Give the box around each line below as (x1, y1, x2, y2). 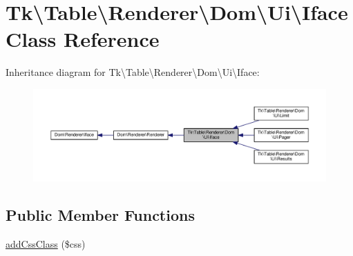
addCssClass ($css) (6, 236, 86, 250)
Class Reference (6, 25, 160, 53)
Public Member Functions (6, 204, 195, 226)
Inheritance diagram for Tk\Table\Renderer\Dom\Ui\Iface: (6, 65, 260, 79)
